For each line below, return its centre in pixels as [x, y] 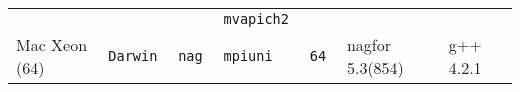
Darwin [133, 56]
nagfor [369, 44]
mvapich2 [256, 19]
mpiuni [248, 56]
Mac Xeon [52, 44]
